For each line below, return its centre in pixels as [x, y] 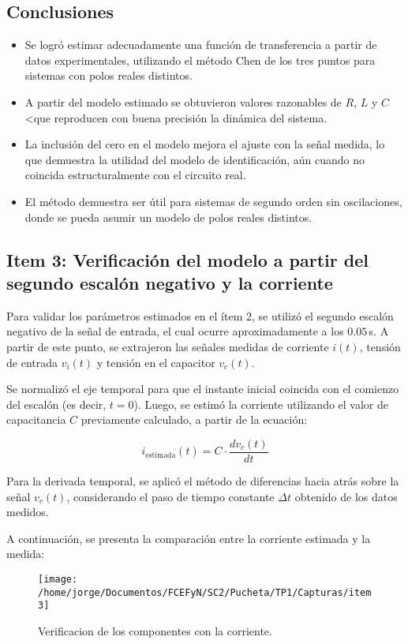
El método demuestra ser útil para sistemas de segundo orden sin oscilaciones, [213, 201]
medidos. [28, 512]
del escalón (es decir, [56, 404]
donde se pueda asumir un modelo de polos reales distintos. [168, 217]
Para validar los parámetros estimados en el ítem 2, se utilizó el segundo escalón [200, 315]
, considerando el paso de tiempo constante [170, 496]
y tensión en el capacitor [156, 362]
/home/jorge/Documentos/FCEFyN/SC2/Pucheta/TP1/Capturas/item [205, 592]
